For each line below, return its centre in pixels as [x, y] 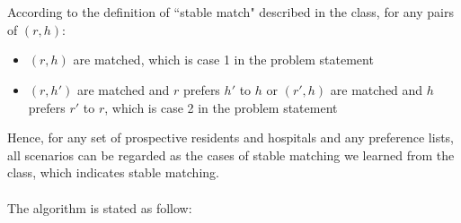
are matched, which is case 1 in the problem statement [223, 60]
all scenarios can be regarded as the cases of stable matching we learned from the [231, 154]
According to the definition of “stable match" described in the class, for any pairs [230, 12]
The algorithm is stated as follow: [100, 207]
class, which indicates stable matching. [113, 172]
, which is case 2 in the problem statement [221, 107]
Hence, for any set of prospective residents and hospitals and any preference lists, [231, 137]
